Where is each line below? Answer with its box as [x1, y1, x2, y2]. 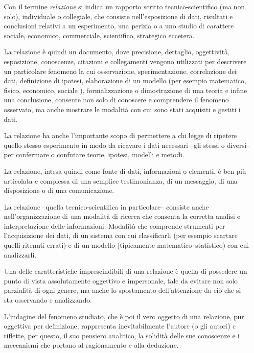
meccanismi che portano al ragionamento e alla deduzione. [4, 340, 179, 350]
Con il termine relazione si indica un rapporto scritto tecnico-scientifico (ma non [4, 1, 245, 11]
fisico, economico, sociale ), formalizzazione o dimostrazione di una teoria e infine [4, 85, 247, 95]
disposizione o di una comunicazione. [4, 185, 114, 195]
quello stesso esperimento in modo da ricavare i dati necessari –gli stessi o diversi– [4, 140, 250, 150]
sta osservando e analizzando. [4, 295, 92, 305]
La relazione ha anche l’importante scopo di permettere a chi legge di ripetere [4, 130, 237, 141]
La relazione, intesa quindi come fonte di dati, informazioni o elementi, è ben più [4, 165, 246, 176]
